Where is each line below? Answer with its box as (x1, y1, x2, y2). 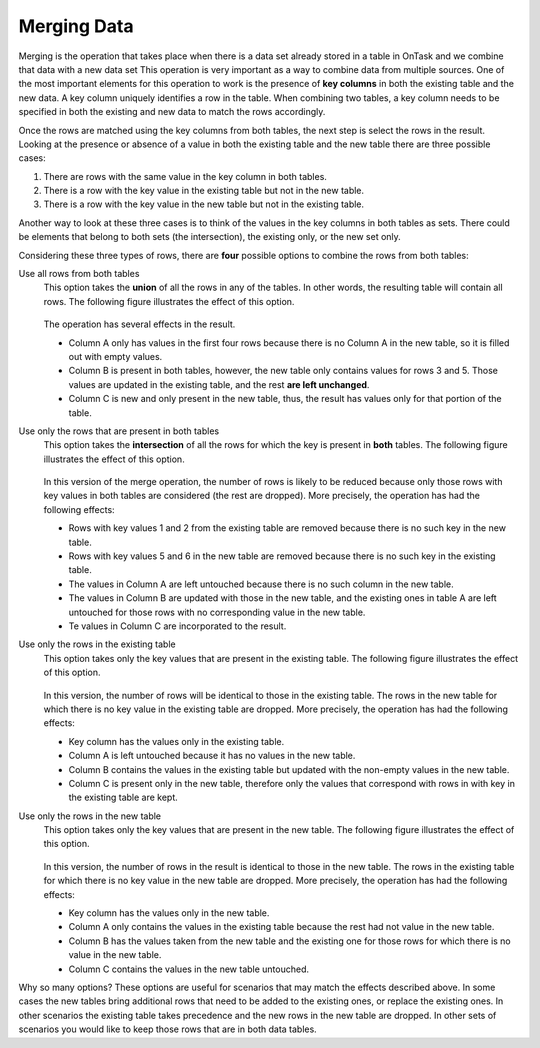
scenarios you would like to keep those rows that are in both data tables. (18, 1023, 317, 1035)
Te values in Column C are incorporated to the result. (68, 620, 287, 632)
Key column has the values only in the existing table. (68, 735, 285, 747)
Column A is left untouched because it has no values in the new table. (68, 750, 356, 762)
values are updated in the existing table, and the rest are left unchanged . (68, 378, 370, 390)
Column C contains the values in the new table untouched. (68, 963, 310, 975)
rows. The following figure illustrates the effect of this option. (43, 295, 295, 307)
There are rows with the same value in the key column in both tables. (43, 170, 327, 182)
